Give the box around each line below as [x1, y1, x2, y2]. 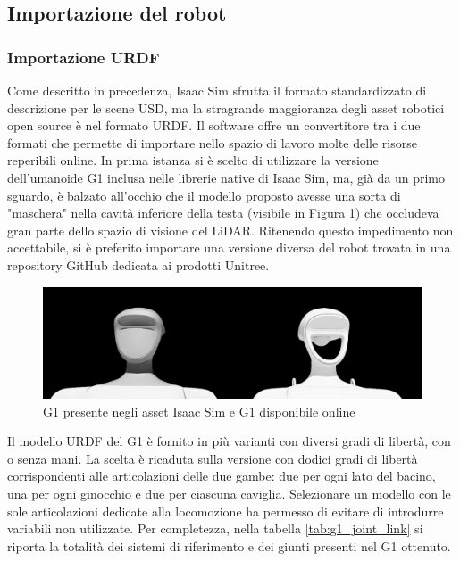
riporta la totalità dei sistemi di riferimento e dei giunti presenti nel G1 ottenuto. [7, 536, 451, 555]
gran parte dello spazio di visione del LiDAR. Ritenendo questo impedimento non [7, 220, 454, 239]
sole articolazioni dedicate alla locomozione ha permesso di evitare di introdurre [7, 501, 444, 520]
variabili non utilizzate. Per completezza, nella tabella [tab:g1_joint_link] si [7, 519, 423, 538]
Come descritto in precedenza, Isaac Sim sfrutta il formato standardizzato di [7, 81, 427, 99]
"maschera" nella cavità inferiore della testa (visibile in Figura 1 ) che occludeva [7, 203, 439, 222]
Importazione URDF [7, 45, 160, 68]
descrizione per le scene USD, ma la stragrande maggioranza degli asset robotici [7, 98, 445, 117]
